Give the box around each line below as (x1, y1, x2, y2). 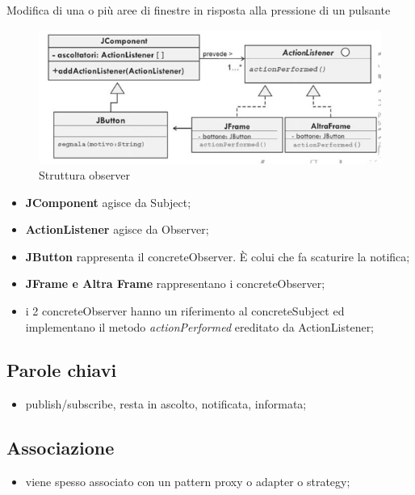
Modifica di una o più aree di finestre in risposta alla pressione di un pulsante (6, 2, 391, 18)
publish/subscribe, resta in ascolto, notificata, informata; (25, 396, 307, 412)
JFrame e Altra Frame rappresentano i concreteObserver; (25, 275, 325, 292)
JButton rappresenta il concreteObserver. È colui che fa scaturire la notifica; (25, 247, 410, 264)
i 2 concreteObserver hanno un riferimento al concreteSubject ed (25, 302, 345, 319)
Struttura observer (39, 166, 131, 183)
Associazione (6, 435, 115, 460)
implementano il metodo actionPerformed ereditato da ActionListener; (25, 318, 375, 335)
